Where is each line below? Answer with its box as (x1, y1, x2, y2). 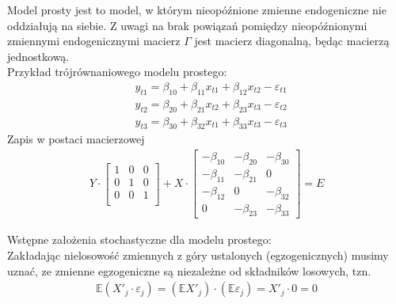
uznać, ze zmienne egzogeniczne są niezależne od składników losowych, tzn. (7, 262, 371, 279)
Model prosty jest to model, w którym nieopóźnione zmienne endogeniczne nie (7, 2, 386, 17)
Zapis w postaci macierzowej (7, 131, 145, 147)
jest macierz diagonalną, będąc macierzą (194, 32, 390, 49)
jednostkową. (7, 47, 70, 64)
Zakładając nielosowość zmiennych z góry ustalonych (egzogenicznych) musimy (7, 246, 389, 263)
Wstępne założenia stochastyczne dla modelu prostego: (7, 231, 272, 248)
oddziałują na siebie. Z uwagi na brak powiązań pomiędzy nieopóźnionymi (7, 17, 367, 33)
